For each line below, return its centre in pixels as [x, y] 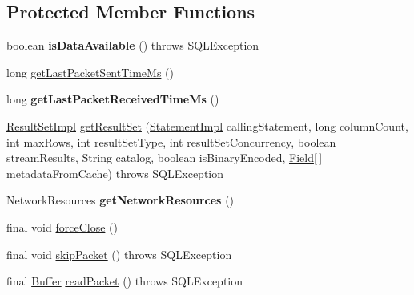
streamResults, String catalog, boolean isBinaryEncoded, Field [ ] [165, 158]
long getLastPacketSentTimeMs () [90, 72]
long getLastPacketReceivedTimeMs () [113, 99]
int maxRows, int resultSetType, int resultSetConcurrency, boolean [171, 141]
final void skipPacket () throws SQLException [119, 254]
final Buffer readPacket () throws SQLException [125, 281]
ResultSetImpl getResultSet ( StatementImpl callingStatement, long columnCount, [207, 125]
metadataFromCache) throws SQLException [115, 173]
